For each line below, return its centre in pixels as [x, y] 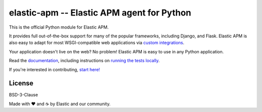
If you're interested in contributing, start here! [55, 69]
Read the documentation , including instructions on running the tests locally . [84, 61]
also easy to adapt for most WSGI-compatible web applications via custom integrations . [97, 43]
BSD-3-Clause [24, 95]
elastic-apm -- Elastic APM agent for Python [100, 13]
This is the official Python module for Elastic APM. [59, 27]
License [21, 83]
